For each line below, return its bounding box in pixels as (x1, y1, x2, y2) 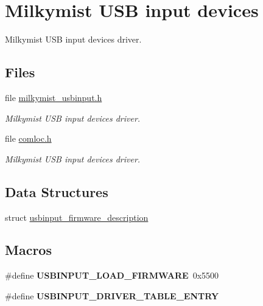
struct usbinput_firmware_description (5, 210, 149, 223)
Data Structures (5, 182, 108, 201)
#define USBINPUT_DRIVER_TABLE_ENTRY (5, 289, 219, 302)
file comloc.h (5, 132, 52, 145)
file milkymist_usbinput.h (5, 91, 102, 103)
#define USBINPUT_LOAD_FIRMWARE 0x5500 (5, 269, 219, 282)
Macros (5, 240, 52, 259)
